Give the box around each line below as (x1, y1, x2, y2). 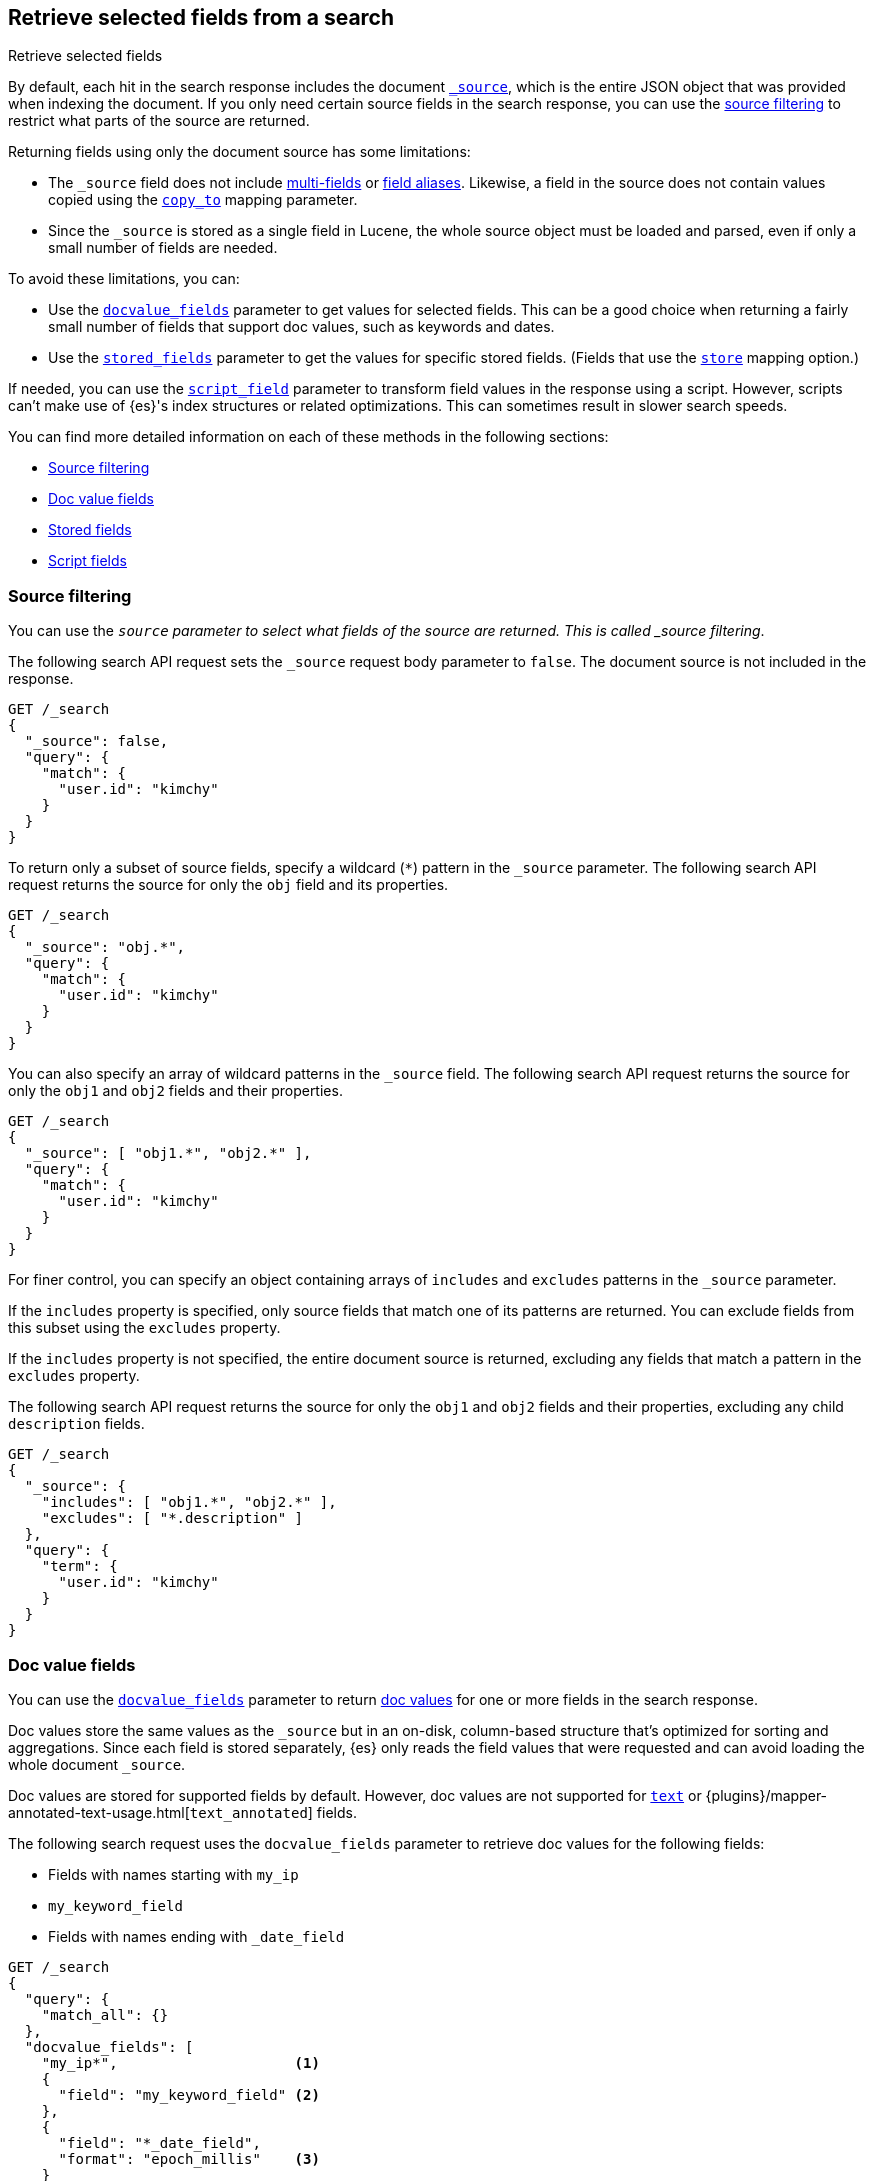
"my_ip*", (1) (41, 2054, 320, 2071)
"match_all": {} (41, 2006, 169, 2023)
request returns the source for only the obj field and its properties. (8, 876, 449, 894)
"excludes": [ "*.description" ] (41, 1510, 304, 1527)
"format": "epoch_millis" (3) (58, 2150, 320, 2167)
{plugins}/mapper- (705, 1786, 828, 1804)
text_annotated (189, 1804, 308, 1821)
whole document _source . (8, 1755, 186, 1773)
